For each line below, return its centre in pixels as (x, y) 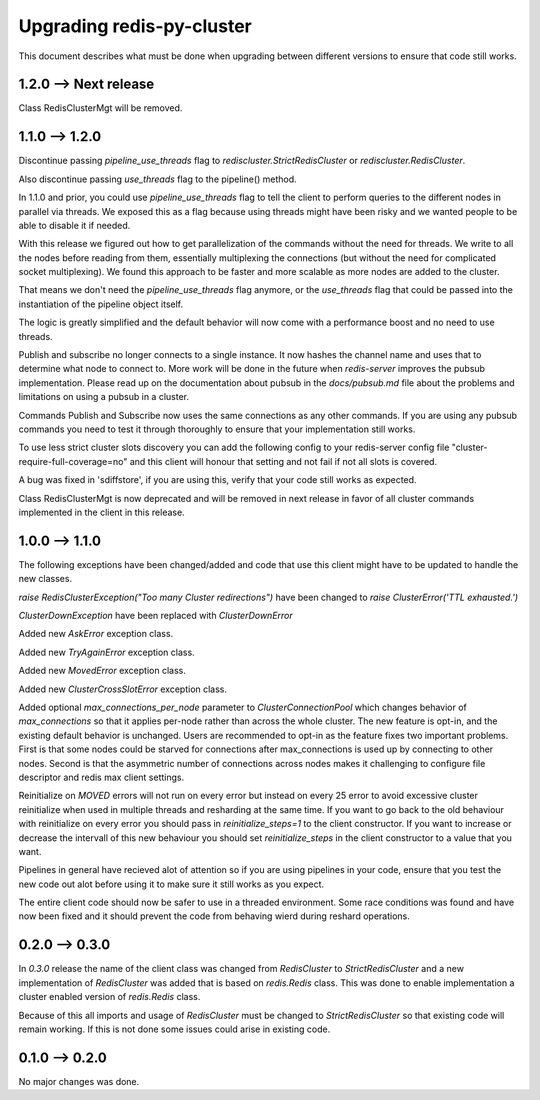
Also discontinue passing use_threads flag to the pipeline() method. (157, 179)
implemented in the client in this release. (101, 512)
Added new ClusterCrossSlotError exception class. (123, 689)
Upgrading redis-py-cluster (135, 26)
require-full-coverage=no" (73, 461)
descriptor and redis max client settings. (101, 777)
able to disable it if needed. (74, 225)
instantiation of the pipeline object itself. (101, 304)
